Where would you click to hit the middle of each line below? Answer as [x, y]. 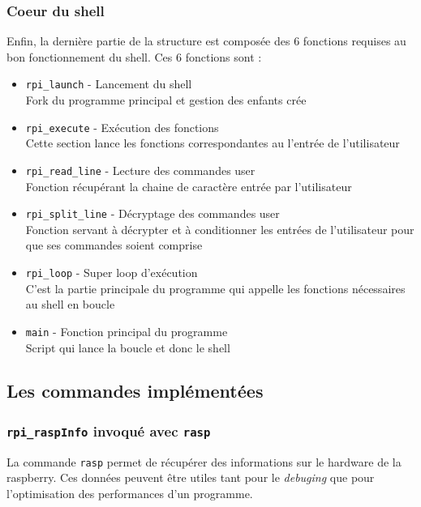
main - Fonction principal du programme [127, 331]
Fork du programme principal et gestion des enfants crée [166, 100]
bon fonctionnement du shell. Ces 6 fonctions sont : [134, 56]
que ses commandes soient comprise [114, 245]
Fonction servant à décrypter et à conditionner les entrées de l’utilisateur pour [220, 229]
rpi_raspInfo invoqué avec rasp [109, 430]
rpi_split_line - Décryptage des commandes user [153, 213]
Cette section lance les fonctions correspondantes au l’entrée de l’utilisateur [213, 143]
